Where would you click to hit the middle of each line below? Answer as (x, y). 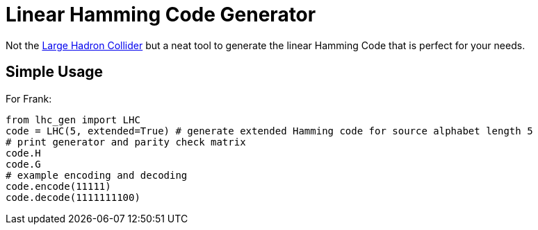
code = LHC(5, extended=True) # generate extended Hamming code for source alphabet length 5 (269, 131)
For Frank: (29, 98)
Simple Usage (55, 72)
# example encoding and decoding (97, 175)
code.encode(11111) (58, 186)
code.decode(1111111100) (73, 197)
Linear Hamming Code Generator (161, 15)
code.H (23, 153)
